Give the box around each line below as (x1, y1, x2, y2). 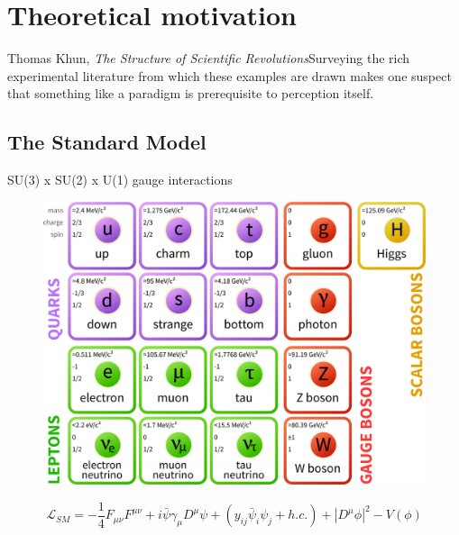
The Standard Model (7, 128, 207, 156)
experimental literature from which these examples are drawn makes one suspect (7, 66, 452, 85)
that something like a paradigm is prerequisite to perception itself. (7, 84, 374, 103)
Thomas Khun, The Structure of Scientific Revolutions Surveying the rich (7, 49, 410, 68)
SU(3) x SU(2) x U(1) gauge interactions (7, 170, 233, 189)
